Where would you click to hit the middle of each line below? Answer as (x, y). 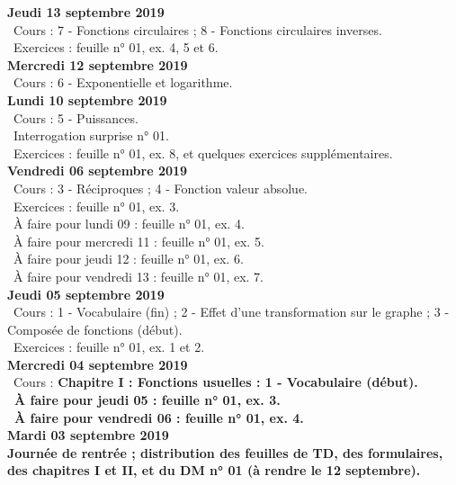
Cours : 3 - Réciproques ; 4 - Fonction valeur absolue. (160, 188)
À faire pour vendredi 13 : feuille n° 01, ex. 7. (138, 276)
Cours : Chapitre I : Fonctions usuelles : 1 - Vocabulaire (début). (215, 382)
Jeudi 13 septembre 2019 (86, 12)
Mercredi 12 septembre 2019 (98, 64)
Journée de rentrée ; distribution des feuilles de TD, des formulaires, (225, 452)
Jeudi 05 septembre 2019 (86, 294)
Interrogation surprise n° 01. (91, 135)
